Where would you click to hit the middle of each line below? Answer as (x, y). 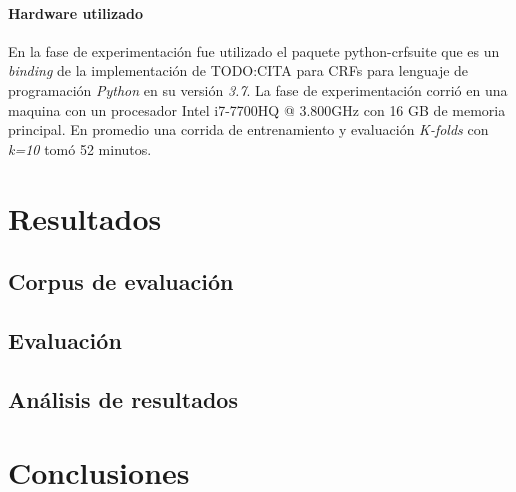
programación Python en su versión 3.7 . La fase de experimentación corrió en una (258, 89)
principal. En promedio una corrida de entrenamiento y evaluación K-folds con (248, 129)
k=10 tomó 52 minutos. (80, 148)
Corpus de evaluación (121, 281)
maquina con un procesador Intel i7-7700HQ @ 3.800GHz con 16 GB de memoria (257, 109)
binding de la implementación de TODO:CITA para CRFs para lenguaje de (238, 70)
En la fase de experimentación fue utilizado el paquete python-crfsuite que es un (254, 50)
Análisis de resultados (123, 398)
